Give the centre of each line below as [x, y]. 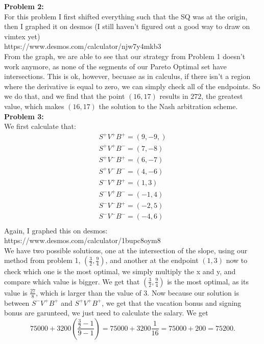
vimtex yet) [22, 36]
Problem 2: [24, 6]
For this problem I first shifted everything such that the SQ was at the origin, [126, 16]
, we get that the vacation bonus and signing [172, 302]
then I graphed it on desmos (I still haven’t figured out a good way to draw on [127, 26]
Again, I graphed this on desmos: [56, 230]
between [17, 302]
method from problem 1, [42, 260]
